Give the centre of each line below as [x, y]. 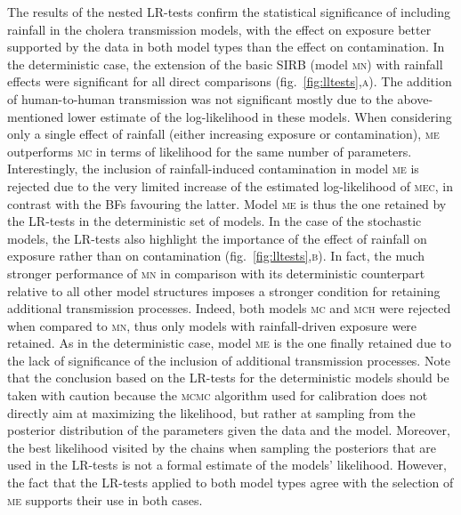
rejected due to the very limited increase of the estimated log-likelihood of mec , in [230, 185]
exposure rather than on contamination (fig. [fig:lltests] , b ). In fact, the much [216, 256]
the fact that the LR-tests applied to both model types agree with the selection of [230, 483]
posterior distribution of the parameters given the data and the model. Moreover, [229, 430]
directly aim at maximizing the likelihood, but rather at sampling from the [211, 412]
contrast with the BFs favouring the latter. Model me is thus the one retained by [227, 203]
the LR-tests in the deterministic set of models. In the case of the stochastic [214, 221]
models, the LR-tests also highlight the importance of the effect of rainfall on [217, 238]
